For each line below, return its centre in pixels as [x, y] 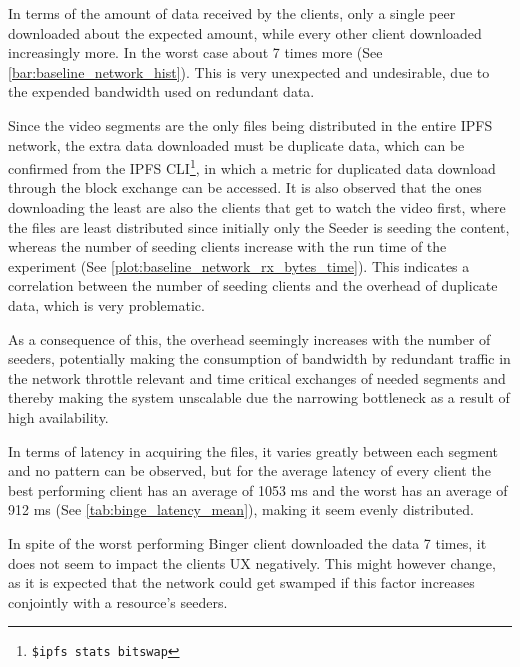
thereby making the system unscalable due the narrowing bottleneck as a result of [259, 397]
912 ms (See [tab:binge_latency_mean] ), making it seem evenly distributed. [241, 509]
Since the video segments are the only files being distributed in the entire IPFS [250, 124]
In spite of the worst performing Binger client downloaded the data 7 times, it [247, 542]
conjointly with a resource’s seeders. [118, 601]
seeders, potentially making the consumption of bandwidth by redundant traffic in [259, 358]
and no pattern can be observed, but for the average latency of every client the [249, 470]
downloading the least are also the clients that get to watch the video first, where [257, 207]
